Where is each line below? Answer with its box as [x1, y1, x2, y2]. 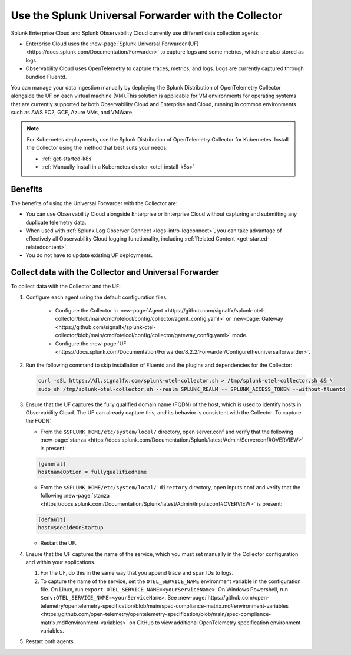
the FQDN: [25, 417, 51, 424]
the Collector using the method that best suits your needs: [27, 144, 168, 152]
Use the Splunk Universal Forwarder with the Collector [11, 9, 283, 22]
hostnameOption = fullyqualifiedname [38, 469, 147, 475]
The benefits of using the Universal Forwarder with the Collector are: [11, 199, 178, 206]
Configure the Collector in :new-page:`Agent [55, 307, 163, 314]
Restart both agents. [25, 638, 75, 645]
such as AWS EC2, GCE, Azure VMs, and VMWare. [11, 109, 134, 116]
